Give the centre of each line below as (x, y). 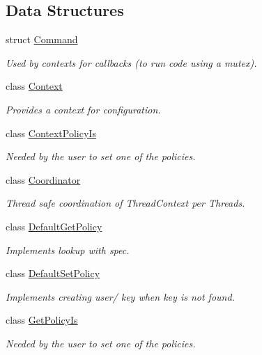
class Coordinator (43, 179)
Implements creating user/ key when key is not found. (120, 296)
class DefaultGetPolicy (54, 226)
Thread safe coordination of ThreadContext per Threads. (125, 203)
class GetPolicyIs (42, 320)
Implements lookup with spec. (68, 250)
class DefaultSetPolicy (53, 273)
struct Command (42, 39)
